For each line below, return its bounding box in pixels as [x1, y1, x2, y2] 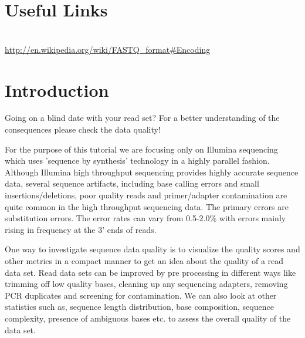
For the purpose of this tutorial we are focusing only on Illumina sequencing [5, 143, 278, 155]
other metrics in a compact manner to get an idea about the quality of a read [5, 254, 284, 266]
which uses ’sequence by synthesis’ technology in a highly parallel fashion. [5, 154, 270, 167]
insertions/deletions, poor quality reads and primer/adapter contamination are [5, 189, 287, 201]
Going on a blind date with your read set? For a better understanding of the [5, 111, 280, 124]
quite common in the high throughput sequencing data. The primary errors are [5, 200, 289, 212]
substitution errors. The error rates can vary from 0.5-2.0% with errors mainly [5, 212, 286, 224]
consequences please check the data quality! [5, 123, 161, 136]
